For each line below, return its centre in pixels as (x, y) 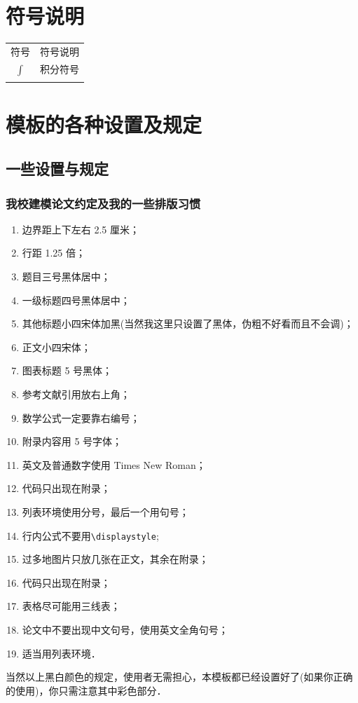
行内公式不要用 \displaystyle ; (90, 535)
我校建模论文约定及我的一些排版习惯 (103, 203)
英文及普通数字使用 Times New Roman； (114, 464)
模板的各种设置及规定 (104, 124)
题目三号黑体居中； (66, 277)
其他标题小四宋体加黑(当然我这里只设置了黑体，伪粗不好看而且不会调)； (188, 323)
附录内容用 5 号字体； (72, 441)
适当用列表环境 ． (61, 653)
